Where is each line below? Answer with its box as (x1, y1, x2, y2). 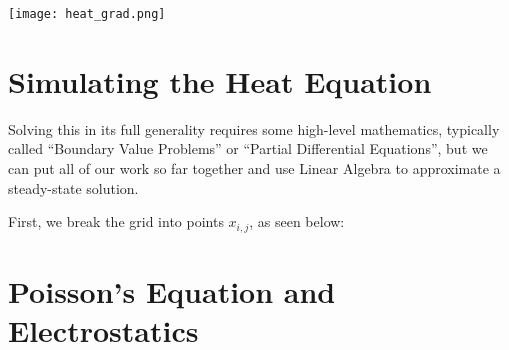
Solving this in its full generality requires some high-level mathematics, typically (8, 118, 500, 139)
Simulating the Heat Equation (8, 60, 432, 101)
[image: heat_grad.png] (8, 7, 166, 21)
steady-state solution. (8, 177, 139, 198)
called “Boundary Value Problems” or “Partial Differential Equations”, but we (8, 138, 488, 159)
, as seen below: (249, 211, 345, 232)
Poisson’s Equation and (8, 270, 336, 311)
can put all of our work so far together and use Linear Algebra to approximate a (8, 157, 501, 178)
